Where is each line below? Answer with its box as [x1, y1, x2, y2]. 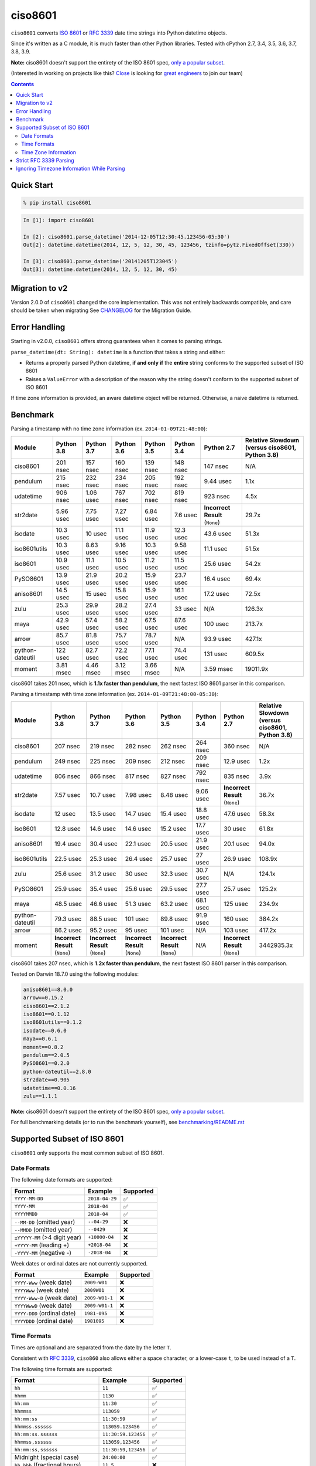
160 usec [223, 915, 249, 923]
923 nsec [204, 492, 231, 500]
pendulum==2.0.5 [23, 1052, 70, 1058]
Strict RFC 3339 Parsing [16, 157, 74, 164]
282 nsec [125, 742, 152, 750]
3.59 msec [204, 664, 233, 673]
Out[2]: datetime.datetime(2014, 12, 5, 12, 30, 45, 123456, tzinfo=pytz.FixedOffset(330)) [23, 242, 295, 249]
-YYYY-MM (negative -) [14, 1248, 72, 1257]
